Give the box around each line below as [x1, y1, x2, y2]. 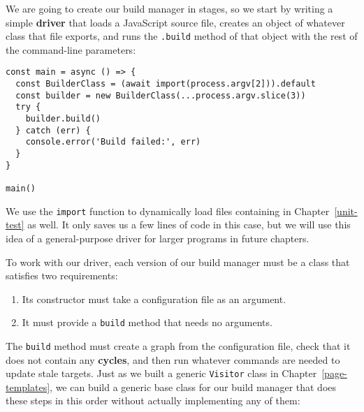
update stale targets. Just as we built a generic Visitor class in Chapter [6, 366, 317, 381]
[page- [321, 366, 347, 381]
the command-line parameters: [6, 42, 136, 57]
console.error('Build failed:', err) [25, 137, 201, 147]
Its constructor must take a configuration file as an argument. [22, 291, 286, 306]
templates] [6, 379, 50, 394]
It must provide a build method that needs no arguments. [22, 315, 272, 330]
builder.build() [25, 114, 101, 124]
